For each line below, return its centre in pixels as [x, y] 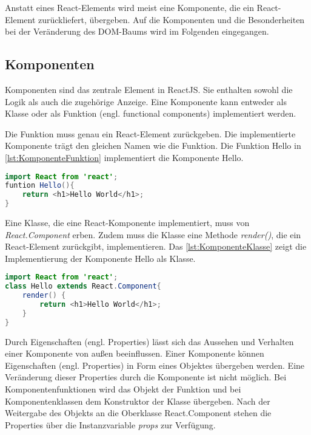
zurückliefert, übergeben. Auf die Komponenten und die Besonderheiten [172, 19]
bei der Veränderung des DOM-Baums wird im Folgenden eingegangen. [137, 31]
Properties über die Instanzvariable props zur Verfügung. [110, 424]
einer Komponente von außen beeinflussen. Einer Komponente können [135, 353]
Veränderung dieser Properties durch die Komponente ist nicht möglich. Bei [146, 377]
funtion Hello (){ [40, 186]
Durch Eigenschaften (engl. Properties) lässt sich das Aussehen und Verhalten [149, 341]
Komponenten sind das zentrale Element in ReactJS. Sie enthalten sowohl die [149, 89]
